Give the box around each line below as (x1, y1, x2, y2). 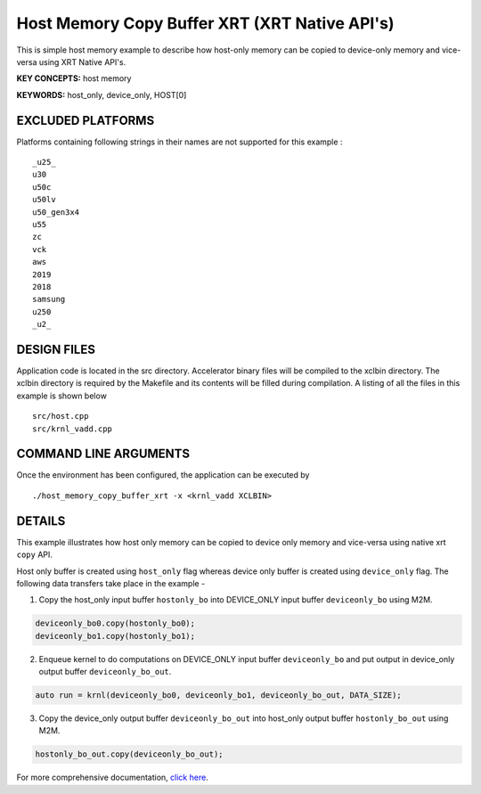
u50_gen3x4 (32, 207, 80, 217)
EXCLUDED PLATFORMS (16, 112, 155, 128)
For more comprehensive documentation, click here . (16, 772, 208, 783)
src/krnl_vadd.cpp (32, 423, 113, 434)
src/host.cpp (32, 411, 89, 422)
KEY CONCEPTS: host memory (16, 73, 132, 84)
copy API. (16, 549, 53, 561)
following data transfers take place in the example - (16, 577, 206, 588)
